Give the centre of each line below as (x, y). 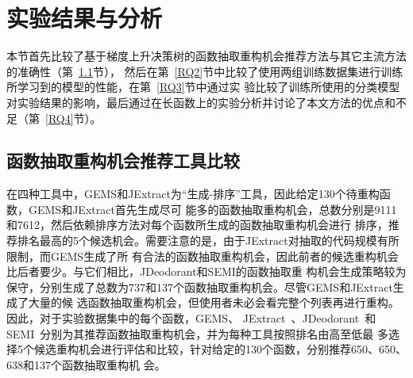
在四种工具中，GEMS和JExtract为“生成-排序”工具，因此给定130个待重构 (193, 194)
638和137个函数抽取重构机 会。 (86, 364)
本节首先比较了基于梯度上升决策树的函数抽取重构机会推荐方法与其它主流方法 (206, 56)
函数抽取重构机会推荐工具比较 (123, 160)
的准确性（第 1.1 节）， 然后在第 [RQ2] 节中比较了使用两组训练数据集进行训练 (205, 71)
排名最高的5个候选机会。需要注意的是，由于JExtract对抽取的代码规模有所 (208, 241)
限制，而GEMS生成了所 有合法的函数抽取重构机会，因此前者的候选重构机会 (203, 256)
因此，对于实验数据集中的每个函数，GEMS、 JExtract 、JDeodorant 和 (191, 318)
